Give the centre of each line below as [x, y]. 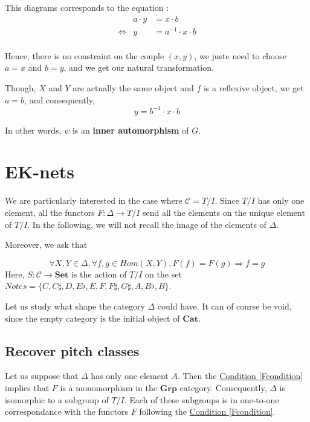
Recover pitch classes [72, 350]
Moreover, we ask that [46, 245]
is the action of [99, 274]
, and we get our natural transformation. [139, 67]
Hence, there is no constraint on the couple [85, 55]
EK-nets [40, 171]
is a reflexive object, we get [253, 87]
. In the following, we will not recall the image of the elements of [147, 224]
